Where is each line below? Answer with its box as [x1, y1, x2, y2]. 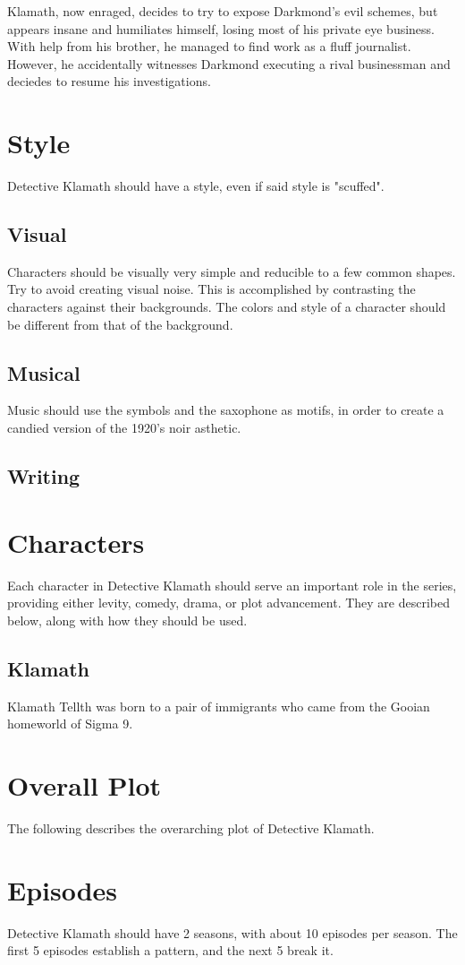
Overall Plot [7, 766, 162, 803]
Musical [7, 358, 80, 386]
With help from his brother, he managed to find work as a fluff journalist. [7, 37, 411, 56]
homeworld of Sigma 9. [7, 714, 133, 733]
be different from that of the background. [7, 314, 233, 333]
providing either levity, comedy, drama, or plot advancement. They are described [7, 593, 450, 612]
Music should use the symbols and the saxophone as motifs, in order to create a [7, 401, 444, 419]
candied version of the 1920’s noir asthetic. [7, 418, 241, 437]
